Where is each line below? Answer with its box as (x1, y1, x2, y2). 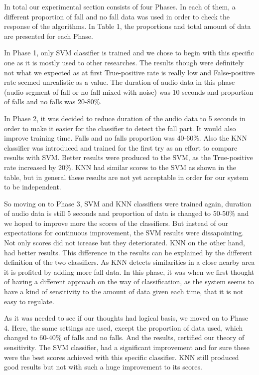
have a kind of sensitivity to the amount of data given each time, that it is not (4, 286, 244, 297)
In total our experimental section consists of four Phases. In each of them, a (4, 1, 236, 11)
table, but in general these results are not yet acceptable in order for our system (4, 172, 249, 182)
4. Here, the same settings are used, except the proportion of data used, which (4, 322, 243, 333)
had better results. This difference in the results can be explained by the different (4, 247, 253, 257)
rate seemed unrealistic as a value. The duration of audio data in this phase (4, 77, 235, 87)
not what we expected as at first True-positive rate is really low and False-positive (4, 67, 255, 77)
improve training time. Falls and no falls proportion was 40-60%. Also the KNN (4, 133, 247, 143)
